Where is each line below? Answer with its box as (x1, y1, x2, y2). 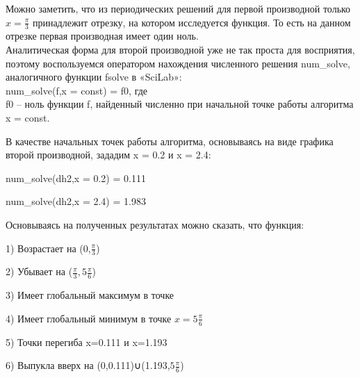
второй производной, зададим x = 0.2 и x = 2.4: (6, 147, 211, 162)
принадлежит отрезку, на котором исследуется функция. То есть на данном (32, 15, 351, 29)
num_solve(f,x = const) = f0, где (6, 83, 148, 97)
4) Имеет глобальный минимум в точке (6, 311, 172, 325)
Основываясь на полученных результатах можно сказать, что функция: (6, 217, 304, 231)
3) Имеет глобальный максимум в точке (6, 288, 174, 302)
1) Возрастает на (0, (6, 240, 91, 255)
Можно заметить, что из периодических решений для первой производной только (6, 1, 351, 15)
